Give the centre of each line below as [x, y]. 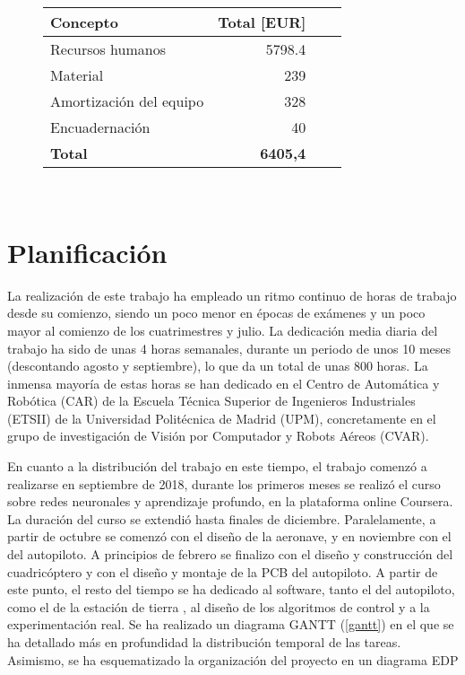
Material [77, 75]
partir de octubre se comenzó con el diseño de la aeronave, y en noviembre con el [229, 536]
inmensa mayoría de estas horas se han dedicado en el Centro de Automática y [224, 383]
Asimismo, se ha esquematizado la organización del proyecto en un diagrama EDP [233, 659]
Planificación [87, 252]
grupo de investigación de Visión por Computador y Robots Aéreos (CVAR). [218, 436]
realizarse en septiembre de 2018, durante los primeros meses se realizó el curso [224, 483]
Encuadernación [100, 127]
